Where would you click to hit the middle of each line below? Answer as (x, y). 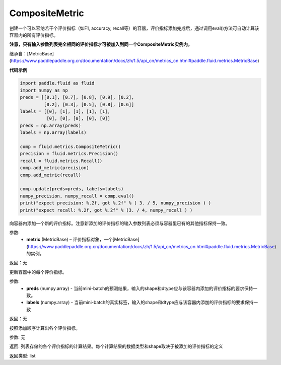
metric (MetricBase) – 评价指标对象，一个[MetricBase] (83, 240)
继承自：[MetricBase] (31, 53)
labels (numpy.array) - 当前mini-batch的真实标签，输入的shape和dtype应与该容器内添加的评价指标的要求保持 (140, 303)
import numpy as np (44, 90)
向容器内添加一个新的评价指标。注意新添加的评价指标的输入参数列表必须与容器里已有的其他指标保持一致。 (120, 223)
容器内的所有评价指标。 (33, 35)
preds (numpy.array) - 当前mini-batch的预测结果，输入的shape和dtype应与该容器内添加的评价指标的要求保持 (140, 288)
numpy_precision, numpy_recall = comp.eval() (77, 196)
